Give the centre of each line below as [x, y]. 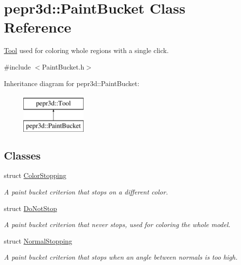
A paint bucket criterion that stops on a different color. [86, 192]
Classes [22, 155]
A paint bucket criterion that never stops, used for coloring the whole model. [117, 224]
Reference [38, 27]
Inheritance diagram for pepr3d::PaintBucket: [72, 83]
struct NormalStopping [38, 240]
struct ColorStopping [35, 175]
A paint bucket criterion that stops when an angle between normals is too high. [121, 257]
